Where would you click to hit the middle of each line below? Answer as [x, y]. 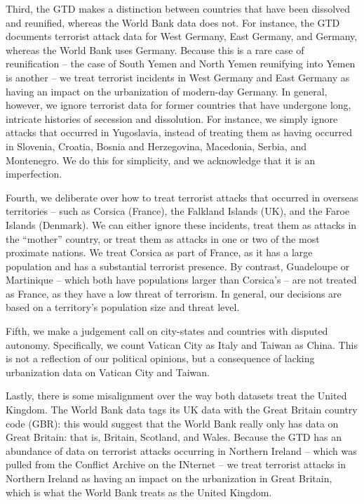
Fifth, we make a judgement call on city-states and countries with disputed [167, 331]
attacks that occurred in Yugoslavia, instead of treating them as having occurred [179, 132]
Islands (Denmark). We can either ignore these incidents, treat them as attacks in [181, 224]
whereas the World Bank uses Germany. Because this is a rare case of [155, 49]
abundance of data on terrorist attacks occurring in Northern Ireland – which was [181, 450]
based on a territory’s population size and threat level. [123, 307]
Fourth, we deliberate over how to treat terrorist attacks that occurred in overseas [182, 197]
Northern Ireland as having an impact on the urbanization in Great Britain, [169, 478]
